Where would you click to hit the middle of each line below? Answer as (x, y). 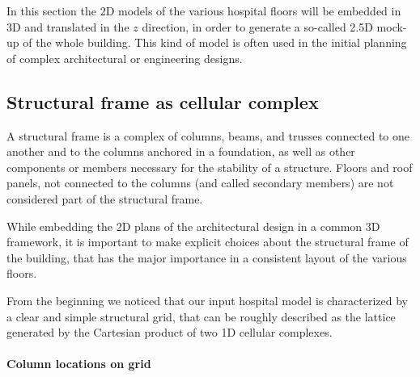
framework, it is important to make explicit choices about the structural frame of (208, 242)
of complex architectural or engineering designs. (125, 58)
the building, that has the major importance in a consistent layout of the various (207, 257)
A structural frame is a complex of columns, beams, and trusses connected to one (208, 135)
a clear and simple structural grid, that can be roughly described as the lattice (201, 316)
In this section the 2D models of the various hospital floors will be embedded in (204, 10)
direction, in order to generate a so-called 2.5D (257, 26)
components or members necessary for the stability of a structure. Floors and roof (210, 167)
